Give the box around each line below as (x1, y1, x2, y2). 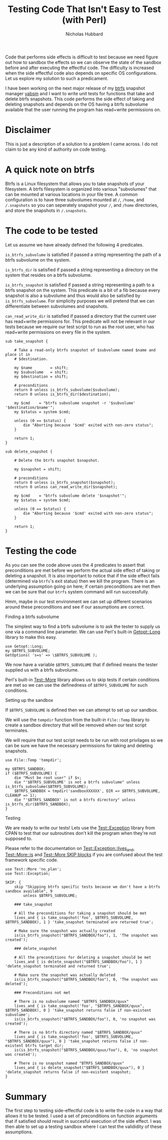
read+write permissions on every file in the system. (5, 329, 111, 335)
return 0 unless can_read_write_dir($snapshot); (14, 484, 118, 490)
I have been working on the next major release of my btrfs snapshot (5, 85, 145, 91)
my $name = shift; (14, 365, 69, 370)
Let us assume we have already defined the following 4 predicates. (5, 242, 144, 248)
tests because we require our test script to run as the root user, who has (5, 324, 154, 330)
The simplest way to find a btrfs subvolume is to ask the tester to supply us (5, 623, 160, 629)
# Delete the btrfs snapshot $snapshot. (14, 458, 100, 463)
